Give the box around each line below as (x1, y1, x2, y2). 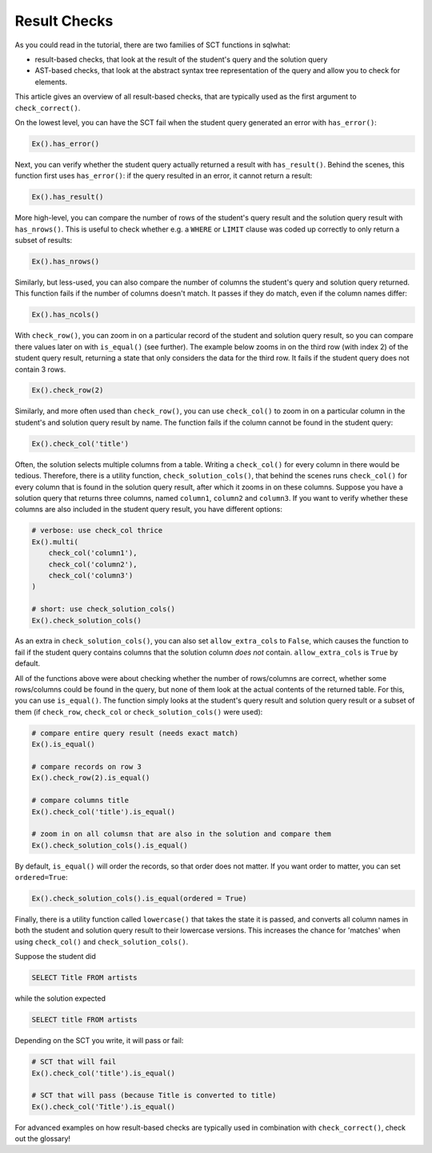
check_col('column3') (48, 570, 134, 580)
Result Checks (14, 12, 114, 30)
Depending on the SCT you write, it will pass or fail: (14, 1036, 184, 1046)
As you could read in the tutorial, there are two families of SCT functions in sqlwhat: (14, 40, 291, 50)
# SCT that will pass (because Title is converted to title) (31, 1091, 277, 1100)
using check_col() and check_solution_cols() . (14, 937, 189, 946)
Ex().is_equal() (31, 740, 96, 749)
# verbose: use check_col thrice (31, 526, 163, 535)
